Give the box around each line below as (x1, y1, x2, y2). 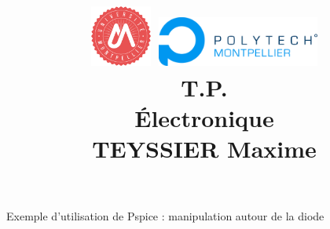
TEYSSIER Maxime (92, 133, 317, 165)
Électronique (134, 102, 274, 134)
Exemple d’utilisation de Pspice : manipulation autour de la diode (6, 207, 324, 224)
